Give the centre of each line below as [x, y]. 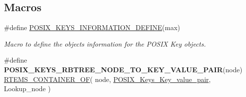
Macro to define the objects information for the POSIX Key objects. [105, 43]
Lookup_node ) [27, 89]
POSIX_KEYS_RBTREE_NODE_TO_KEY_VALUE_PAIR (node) [123, 69]
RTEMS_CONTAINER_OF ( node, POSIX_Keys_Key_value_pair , [107, 79]
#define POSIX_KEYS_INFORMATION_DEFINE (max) [92, 27]
